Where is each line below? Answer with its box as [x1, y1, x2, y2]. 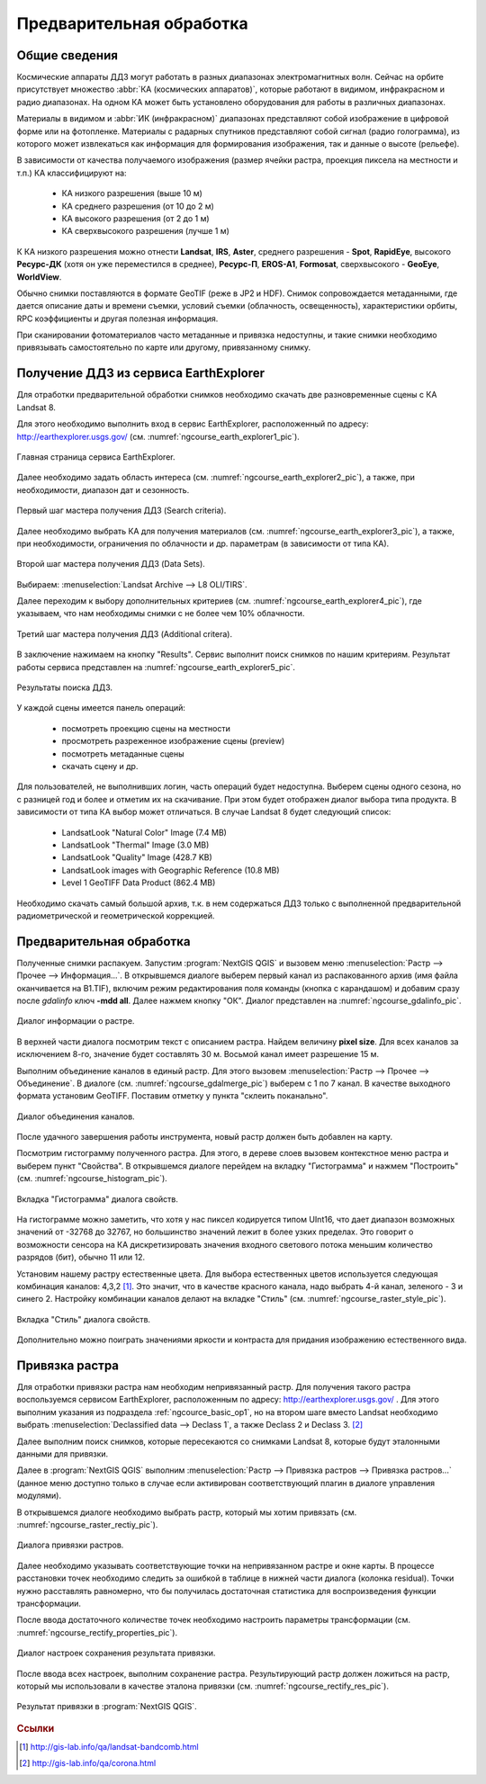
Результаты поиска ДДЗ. [16, 682, 112, 693]
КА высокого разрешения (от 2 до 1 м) [61, 212, 211, 224]
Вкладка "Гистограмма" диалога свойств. [16, 1193, 179, 1205]
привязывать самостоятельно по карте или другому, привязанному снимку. [16, 342, 311, 353]
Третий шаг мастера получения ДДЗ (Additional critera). [16, 628, 233, 639]
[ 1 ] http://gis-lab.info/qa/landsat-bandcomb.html [19, 1741, 199, 1752]
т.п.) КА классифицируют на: [16, 167, 127, 178]
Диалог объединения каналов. [16, 1111, 135, 1122]
